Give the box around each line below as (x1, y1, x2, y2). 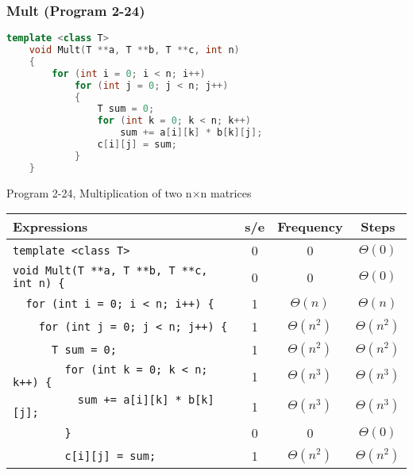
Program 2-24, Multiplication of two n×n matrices (6, 184, 252, 201)
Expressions (13, 217, 88, 236)
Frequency (277, 217, 343, 236)
